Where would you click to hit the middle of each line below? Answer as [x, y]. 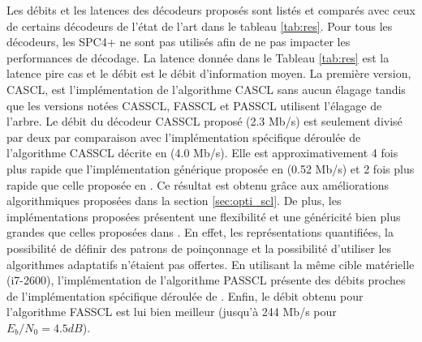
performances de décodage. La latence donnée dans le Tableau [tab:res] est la [198, 57]
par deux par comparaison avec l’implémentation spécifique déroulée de [184, 137]
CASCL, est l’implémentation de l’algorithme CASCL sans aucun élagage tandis [206, 89]
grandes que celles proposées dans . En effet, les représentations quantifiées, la [200, 232]
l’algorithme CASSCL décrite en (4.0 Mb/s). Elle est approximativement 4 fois [202, 153]
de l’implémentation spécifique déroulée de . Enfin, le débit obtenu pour [185, 295]
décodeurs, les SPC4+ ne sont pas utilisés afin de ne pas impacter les [179, 42]
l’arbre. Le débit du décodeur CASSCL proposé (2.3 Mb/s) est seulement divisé [205, 121]
